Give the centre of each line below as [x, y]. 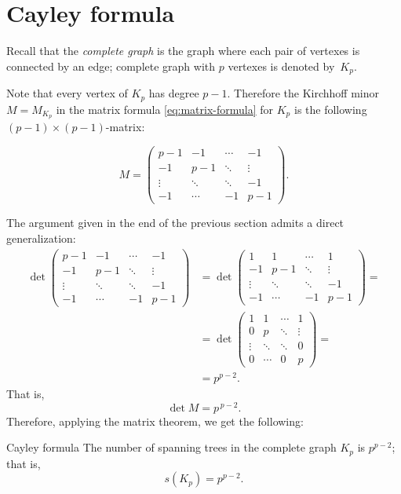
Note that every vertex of [67, 93]
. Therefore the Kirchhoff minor [303, 93]
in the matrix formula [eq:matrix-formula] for [165, 109]
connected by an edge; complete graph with [111, 66]
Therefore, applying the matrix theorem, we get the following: [155, 421]
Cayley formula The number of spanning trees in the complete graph [171, 447]
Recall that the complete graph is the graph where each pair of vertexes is [183, 51]
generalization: [41, 238]
